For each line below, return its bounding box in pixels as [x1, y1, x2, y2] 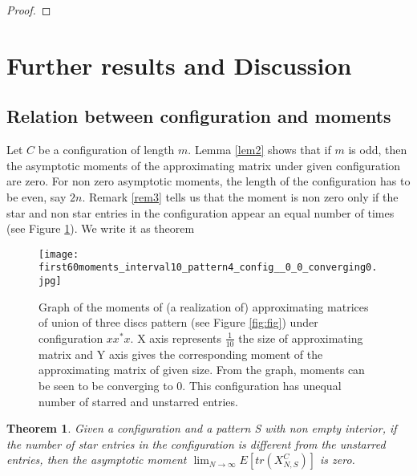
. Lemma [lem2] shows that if [188, 141, 331, 158]
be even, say [6, 188, 67, 205]
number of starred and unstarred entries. [38, 393, 238, 409]
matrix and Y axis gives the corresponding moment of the [38, 345, 323, 362]
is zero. [320, 451, 355, 468]
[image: [38, 248, 79, 260]
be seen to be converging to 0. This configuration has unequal [38, 376, 342, 393]
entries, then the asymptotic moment [6, 451, 187, 468]
